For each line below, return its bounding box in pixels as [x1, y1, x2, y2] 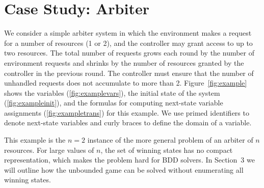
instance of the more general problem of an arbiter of [87, 135, 253, 145]
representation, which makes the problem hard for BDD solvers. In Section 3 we [4, 154, 255, 165]
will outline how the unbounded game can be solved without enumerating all [4, 164, 244, 175]
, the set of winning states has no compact [100, 144, 233, 155]
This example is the [4, 135, 66, 145]
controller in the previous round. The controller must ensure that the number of [4, 67, 254, 78]
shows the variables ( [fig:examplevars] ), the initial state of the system [4, 87, 220, 98]
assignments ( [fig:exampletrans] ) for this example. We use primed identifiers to [4, 107, 249, 118]
